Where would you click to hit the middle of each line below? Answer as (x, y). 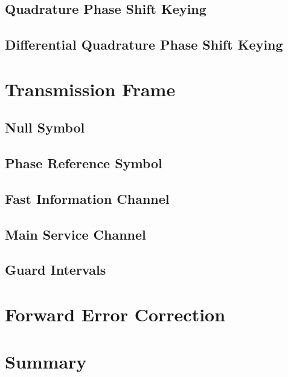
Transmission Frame (90, 89)
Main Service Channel (75, 234)
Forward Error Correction (115, 314)
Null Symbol (45, 127)
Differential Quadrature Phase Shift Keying (144, 44)
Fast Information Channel (87, 198)
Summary (46, 362)
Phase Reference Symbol (84, 163)
